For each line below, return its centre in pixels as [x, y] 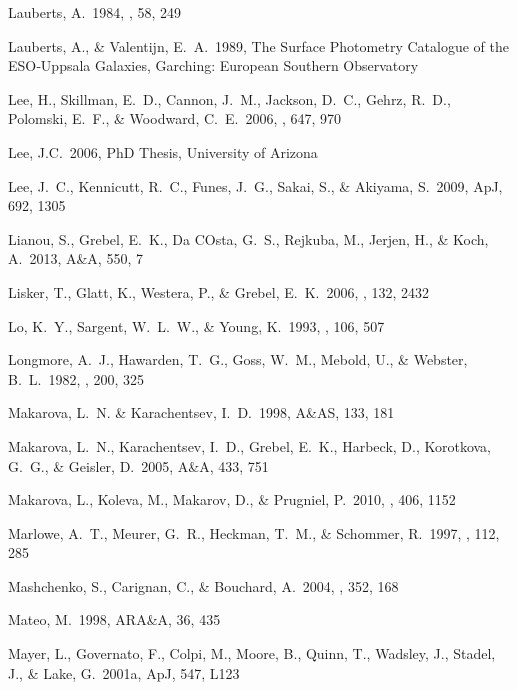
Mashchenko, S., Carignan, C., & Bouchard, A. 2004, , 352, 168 [203, 585]
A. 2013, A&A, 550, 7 [75, 258]
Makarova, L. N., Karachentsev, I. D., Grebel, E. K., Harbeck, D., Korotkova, [250, 445]
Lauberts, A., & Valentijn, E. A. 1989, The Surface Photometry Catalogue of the [258, 45]
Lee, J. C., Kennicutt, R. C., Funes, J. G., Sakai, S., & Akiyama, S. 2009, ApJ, [255, 185]
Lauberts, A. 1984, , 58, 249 [94, 12]
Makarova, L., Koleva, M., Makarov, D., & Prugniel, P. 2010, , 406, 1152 [232, 499]
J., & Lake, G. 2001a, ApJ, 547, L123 [124, 672]
